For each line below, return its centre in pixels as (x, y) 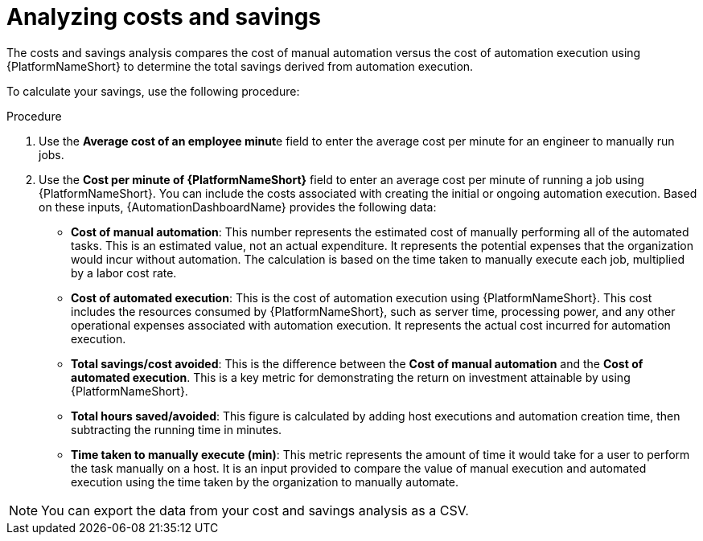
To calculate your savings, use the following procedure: (153, 91)
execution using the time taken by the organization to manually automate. (265, 482)
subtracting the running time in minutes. (177, 429)
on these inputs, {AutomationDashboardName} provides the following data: (238, 207)
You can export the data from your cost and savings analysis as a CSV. (255, 510)
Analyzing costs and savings (164, 17)
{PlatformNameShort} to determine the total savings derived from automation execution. (240, 66)
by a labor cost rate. (124, 273)
